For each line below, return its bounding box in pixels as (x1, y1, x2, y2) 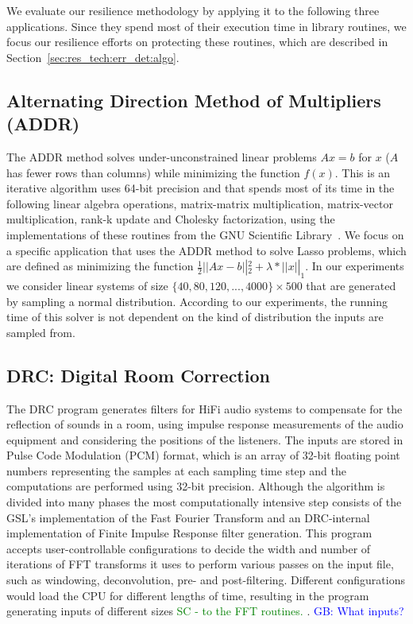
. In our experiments (305, 258, 404, 274)
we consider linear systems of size (6, 277, 168, 293)
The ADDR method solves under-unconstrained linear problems (6, 148, 317, 165)
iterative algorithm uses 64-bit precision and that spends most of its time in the (6, 180, 395, 196)
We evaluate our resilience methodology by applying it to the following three (6, 2, 380, 18)
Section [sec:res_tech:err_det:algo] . (6, 48, 179, 65)
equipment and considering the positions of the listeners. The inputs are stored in (6, 431, 403, 448)
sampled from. (6, 324, 75, 340)
